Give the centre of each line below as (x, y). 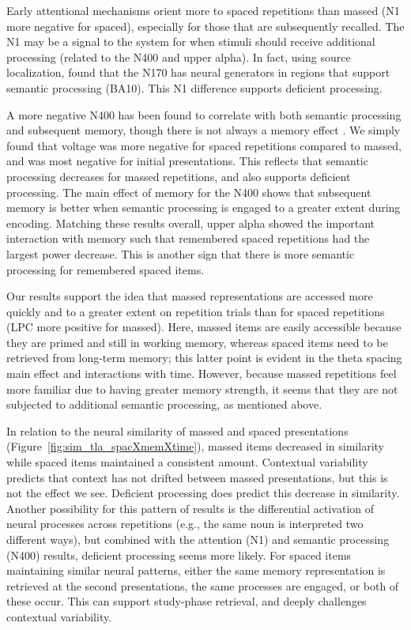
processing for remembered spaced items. (106, 269)
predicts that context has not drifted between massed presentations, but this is (197, 477)
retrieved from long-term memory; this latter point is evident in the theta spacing (204, 358)
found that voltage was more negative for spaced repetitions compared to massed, (204, 145)
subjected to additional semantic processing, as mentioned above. (164, 404)
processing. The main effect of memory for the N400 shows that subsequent (189, 192)
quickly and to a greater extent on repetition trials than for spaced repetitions (196, 311)
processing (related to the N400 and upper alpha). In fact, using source (179, 57)
